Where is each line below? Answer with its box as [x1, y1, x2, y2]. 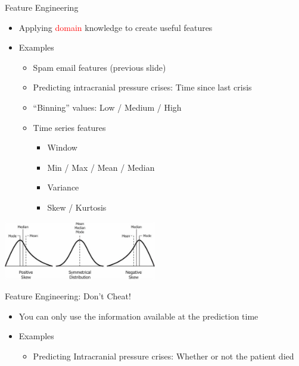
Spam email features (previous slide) [33, 61, 166, 73]
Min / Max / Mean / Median [47, 161, 155, 173]
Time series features [33, 121, 106, 133]
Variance [47, 181, 79, 193]
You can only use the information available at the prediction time [18, 309, 258, 322]
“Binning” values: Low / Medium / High [33, 101, 182, 113]
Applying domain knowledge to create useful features [18, 21, 213, 33]
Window [47, 141, 77, 154]
